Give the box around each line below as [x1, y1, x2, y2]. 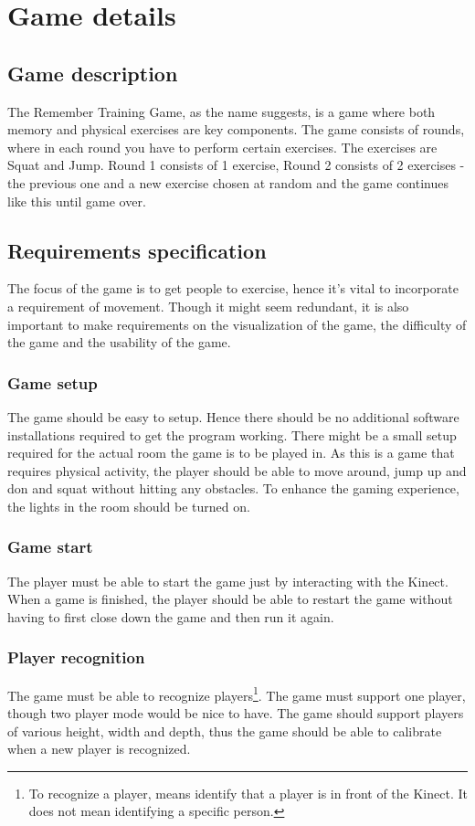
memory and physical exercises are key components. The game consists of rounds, [7, 120, 465, 139]
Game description [7, 58, 178, 87]
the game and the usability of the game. [7, 333, 231, 352]
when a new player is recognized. [7, 739, 191, 758]
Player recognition [7, 646, 145, 669]
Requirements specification [7, 236, 267, 264]
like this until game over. [7, 191, 146, 210]
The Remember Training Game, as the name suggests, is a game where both [7, 101, 436, 121]
